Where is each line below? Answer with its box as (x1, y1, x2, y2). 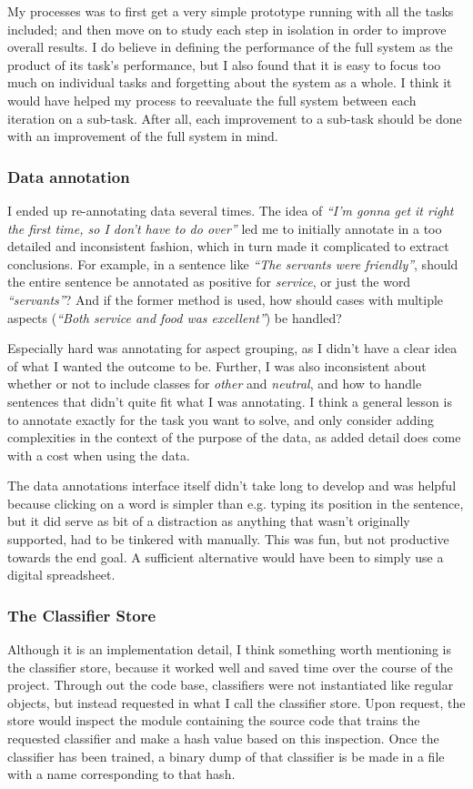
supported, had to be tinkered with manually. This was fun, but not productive (7, 530, 449, 549)
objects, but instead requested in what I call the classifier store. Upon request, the (7, 693, 466, 712)
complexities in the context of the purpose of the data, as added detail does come (7, 428, 461, 447)
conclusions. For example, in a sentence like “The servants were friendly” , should (7, 254, 458, 273)
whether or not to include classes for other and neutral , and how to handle (7, 374, 422, 393)
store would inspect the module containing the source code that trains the (7, 711, 420, 730)
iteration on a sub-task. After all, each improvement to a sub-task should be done (7, 108, 462, 127)
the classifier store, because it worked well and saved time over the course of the (7, 657, 453, 676)
